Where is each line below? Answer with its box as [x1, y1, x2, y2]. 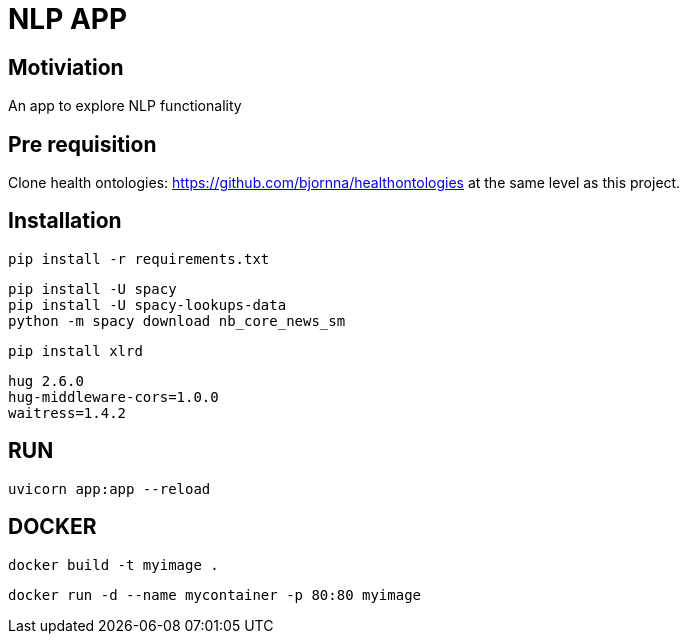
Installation [8, 208, 122, 234]
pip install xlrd [8, 342, 143, 359]
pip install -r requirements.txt [8, 250, 270, 267]
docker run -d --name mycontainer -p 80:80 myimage [8, 586, 422, 603]
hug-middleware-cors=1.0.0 [8, 388, 219, 405]
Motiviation [8, 54, 124, 80]
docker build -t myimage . [8, 556, 219, 573]
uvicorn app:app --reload [8, 480, 211, 497]
